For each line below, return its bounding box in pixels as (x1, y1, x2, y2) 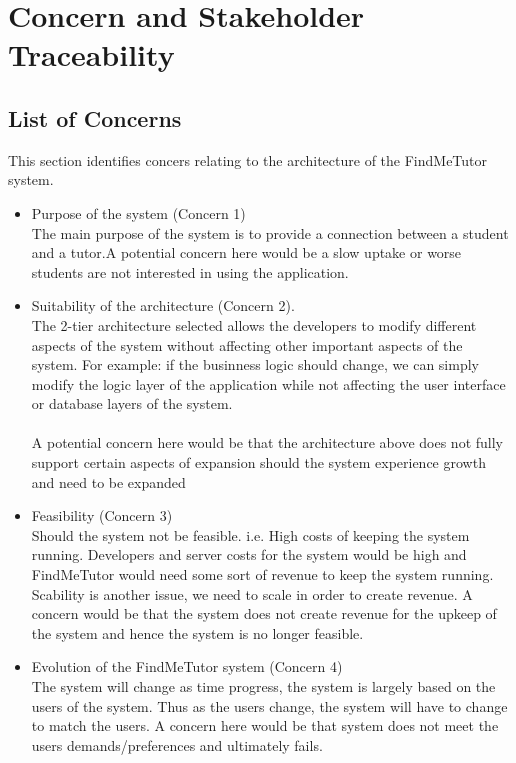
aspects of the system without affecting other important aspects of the (31, 334, 463, 355)
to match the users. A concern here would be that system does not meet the (31, 715, 499, 736)
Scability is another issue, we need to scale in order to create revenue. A (31, 583, 473, 604)
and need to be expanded (31, 471, 186, 492)
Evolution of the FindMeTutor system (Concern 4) (31, 656, 343, 677)
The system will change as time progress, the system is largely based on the (31, 676, 496, 697)
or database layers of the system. (31, 393, 233, 414)
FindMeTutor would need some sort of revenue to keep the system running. (31, 564, 494, 585)
